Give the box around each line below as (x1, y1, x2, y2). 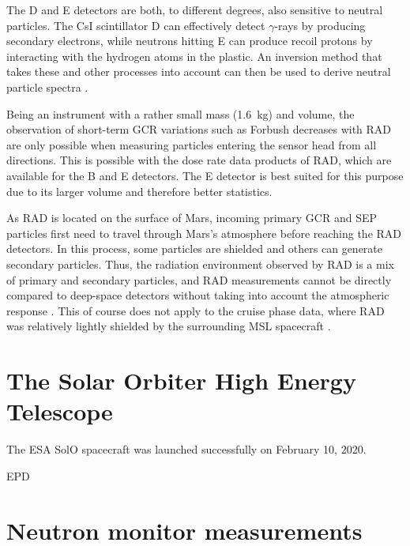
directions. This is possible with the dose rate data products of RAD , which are (6, 152, 392, 168)
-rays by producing (274, 17, 366, 33)
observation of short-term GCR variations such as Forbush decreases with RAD (6, 121, 392, 137)
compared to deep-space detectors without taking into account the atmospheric (6, 287, 389, 303)
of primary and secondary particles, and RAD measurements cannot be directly (6, 271, 392, 288)
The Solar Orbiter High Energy (6, 364, 356, 397)
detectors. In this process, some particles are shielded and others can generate (6, 240, 383, 257)
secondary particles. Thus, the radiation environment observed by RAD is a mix (6, 255, 394, 272)
